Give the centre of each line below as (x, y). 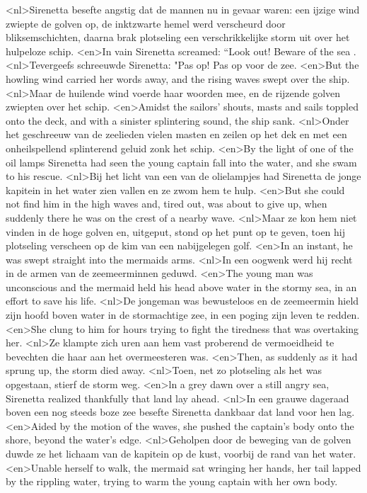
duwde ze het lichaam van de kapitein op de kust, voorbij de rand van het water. (181, 453)
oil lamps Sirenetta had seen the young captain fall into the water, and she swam (181, 162)
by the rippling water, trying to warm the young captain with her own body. (172, 481)
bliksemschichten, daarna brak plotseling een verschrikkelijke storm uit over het (178, 37)
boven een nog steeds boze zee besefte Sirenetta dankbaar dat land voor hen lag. (180, 412)
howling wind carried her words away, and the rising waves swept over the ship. (178, 78)
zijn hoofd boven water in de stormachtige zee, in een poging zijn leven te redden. (183, 315)
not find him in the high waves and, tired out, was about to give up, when (167, 204)
